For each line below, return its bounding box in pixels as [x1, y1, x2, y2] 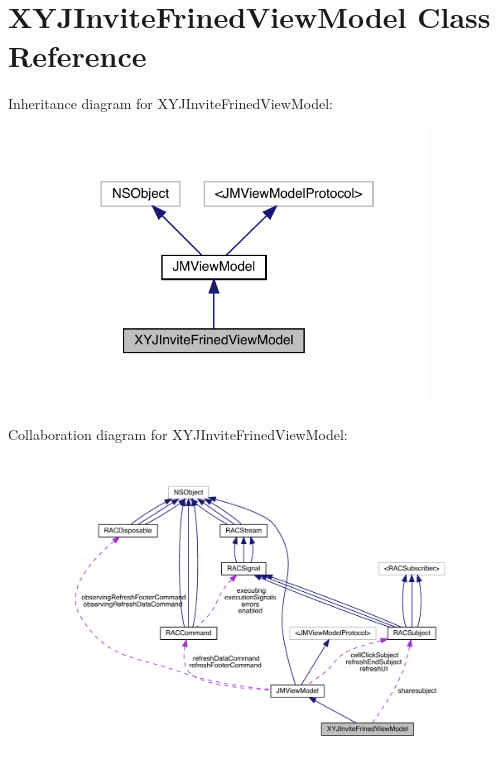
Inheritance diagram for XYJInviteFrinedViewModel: [8, 93, 333, 114]
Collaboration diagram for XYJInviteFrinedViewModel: [8, 424, 348, 445]
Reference [8, 35, 147, 76]
